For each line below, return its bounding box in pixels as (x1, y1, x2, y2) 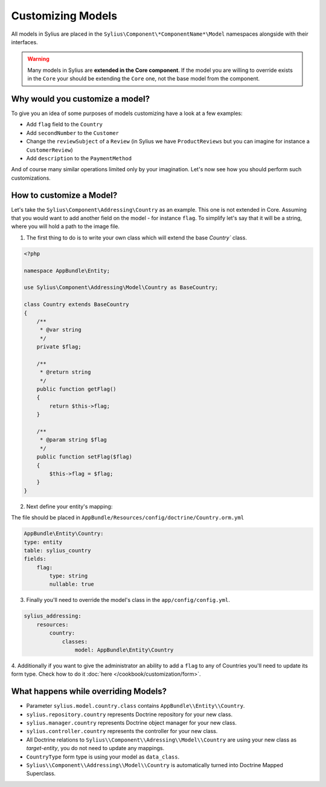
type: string (49, 572, 88, 580)
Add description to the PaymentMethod (26, 154, 132, 162)
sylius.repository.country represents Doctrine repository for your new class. (26, 711, 233, 718)
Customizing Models (11, 9, 118, 22)
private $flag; (36, 344, 81, 350)
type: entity (24, 538, 63, 546)
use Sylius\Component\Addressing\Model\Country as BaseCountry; (24, 284, 219, 291)
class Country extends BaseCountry (24, 301, 129, 308)
